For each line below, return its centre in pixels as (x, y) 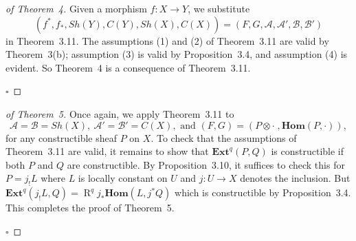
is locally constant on (123, 178)
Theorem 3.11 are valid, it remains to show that (107, 151)
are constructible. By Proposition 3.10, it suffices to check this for (206, 164)
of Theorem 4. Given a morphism (76, 8)
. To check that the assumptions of (224, 137)
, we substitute (219, 8)
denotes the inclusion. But (295, 178)
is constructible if (308, 151)
